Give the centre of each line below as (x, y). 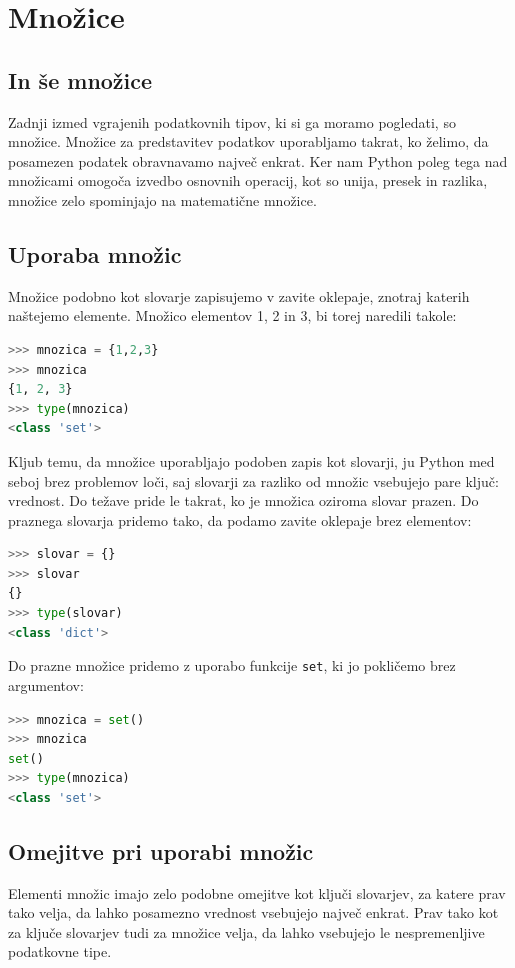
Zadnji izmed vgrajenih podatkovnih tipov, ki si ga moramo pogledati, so (232, 121)
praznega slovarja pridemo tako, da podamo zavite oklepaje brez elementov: (240, 519)
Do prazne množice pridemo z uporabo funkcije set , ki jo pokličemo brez (232, 665)
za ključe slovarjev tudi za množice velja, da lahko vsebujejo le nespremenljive (246, 931)
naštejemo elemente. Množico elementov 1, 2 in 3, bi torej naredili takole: (232, 315)
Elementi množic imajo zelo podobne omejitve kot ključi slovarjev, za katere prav (257, 892)
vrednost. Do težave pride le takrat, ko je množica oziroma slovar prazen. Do (243, 500)
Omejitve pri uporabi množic (161, 850)
